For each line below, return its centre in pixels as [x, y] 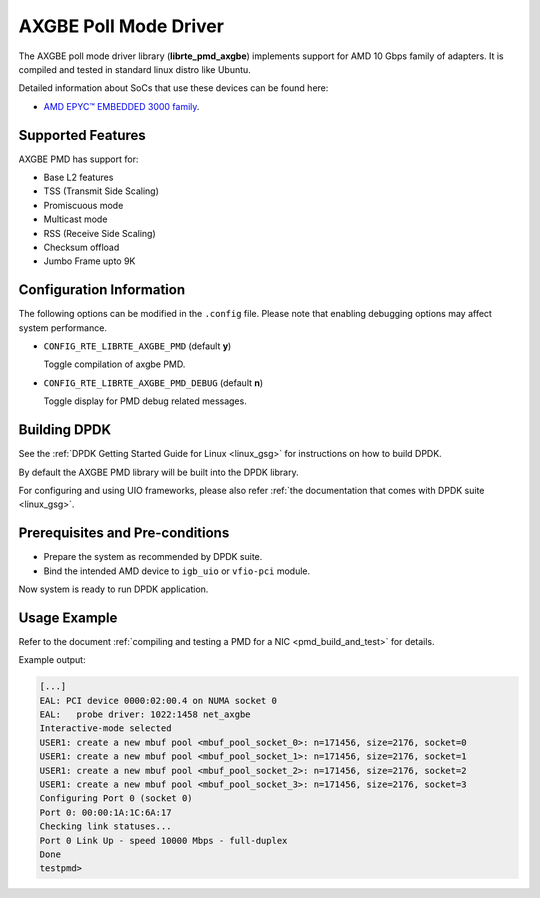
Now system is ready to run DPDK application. [113, 589]
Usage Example [68, 617]
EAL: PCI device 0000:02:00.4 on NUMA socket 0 [158, 700]
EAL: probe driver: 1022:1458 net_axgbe [145, 714]
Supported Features [82, 135]
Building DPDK [65, 430]
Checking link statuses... [105, 826]
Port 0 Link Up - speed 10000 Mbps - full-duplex [163, 840]
